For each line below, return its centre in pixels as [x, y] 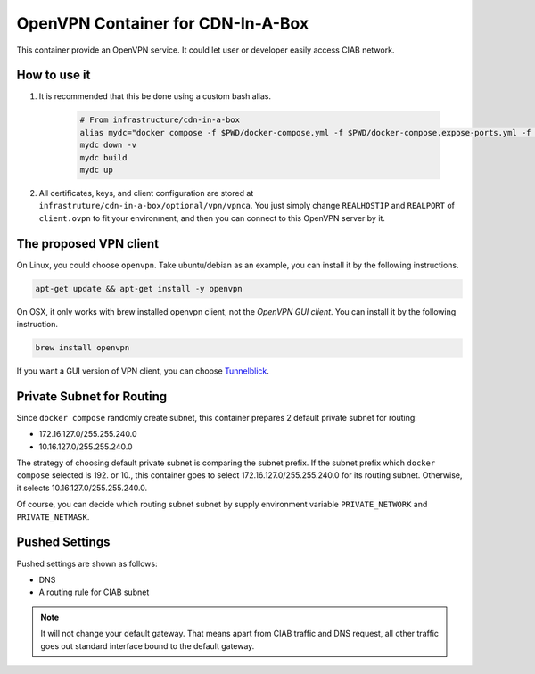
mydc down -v [108, 145]
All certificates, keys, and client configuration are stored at [146, 193]
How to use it [53, 75]
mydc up [96, 170]
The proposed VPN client [88, 244]
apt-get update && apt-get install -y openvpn [139, 288]
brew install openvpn [82, 348]
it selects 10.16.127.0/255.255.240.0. [82, 488]
